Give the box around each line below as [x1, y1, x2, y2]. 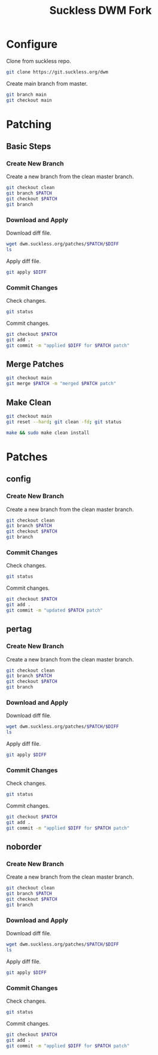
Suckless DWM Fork [49, 4, 152, 17]
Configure [6, 37, 58, 51]
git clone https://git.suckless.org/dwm [6, 69, 109, 75]
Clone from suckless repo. [6, 57, 72, 64]
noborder [6, 842, 42, 852]
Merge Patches [6, 359, 64, 370]
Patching [6, 117, 52, 131]
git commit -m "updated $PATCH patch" [6, 607, 103, 613]
